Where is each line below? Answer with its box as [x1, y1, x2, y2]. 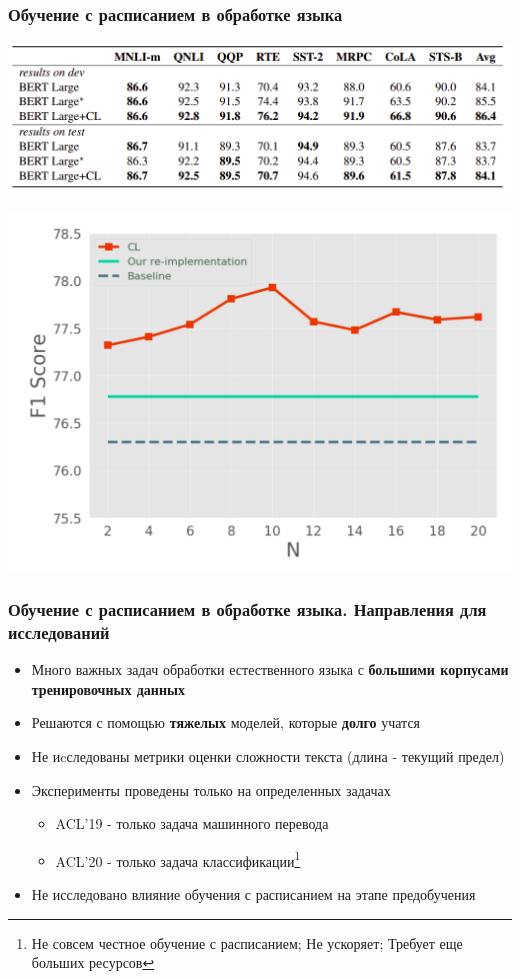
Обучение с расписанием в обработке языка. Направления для [8, 596, 487, 621]
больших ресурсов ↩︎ [31, 952, 155, 973]
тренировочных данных [31, 678, 185, 699]
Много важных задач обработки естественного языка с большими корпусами [31, 659, 509, 680]
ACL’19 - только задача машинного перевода [55, 813, 329, 834]
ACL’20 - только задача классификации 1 [55, 847, 301, 871]
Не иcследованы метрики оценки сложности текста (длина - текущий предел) [31, 745, 505, 766]
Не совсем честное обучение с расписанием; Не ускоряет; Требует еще [31, 932, 463, 953]
